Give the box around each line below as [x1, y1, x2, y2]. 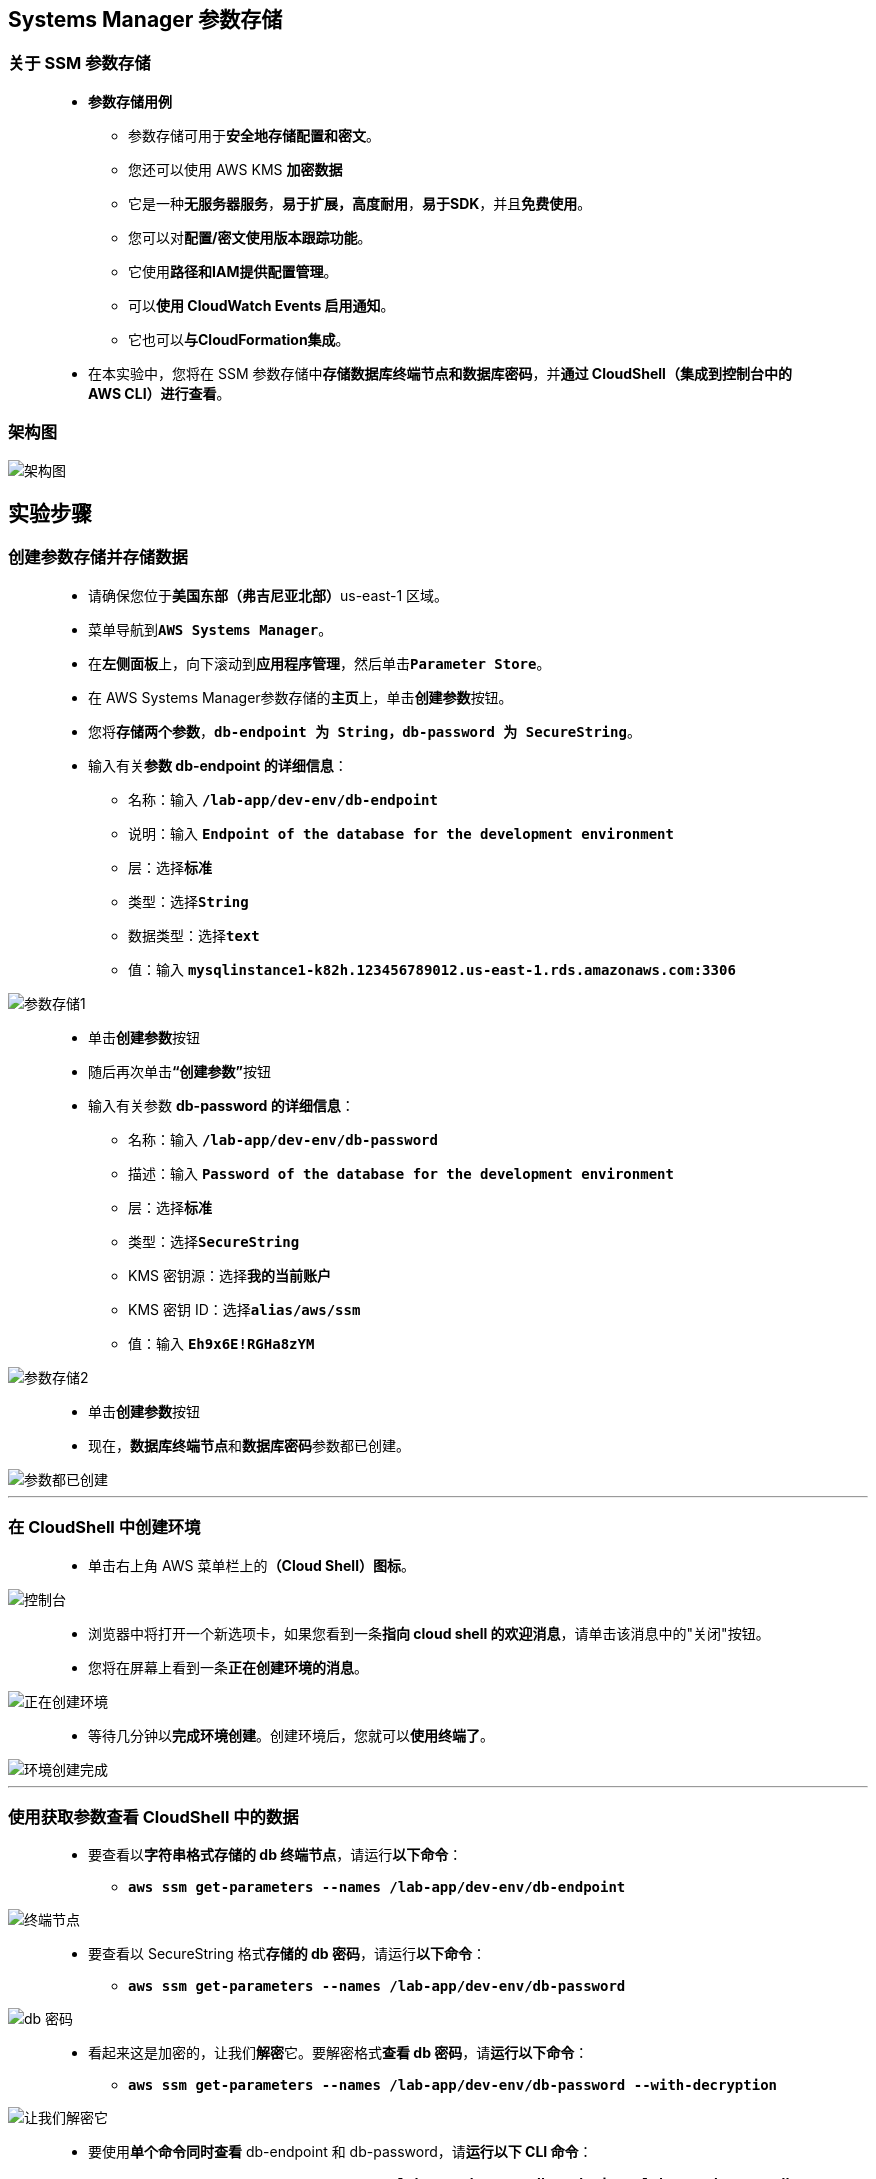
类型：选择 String [128, 892, 249, 910]
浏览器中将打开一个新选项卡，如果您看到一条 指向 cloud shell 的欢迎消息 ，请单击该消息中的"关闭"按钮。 [88, 1624, 770, 1642]
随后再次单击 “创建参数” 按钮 [88, 1062, 272, 1080]
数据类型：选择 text [128, 926, 260, 944]
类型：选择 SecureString [128, 1232, 300, 1250]
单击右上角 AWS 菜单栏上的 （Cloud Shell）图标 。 [88, 1556, 415, 1574]
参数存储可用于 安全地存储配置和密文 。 [128, 126, 380, 144]
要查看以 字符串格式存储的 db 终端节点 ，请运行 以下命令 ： [88, 1846, 463, 1864]
